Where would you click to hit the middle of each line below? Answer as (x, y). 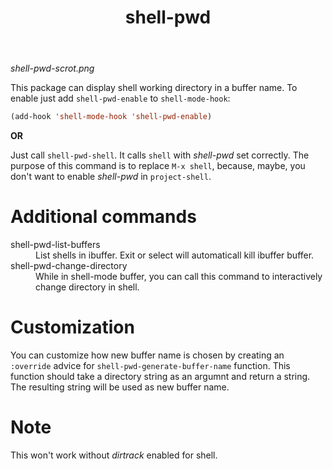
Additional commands (103, 217)
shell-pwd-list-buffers (55, 244)
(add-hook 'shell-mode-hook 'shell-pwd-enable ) (111, 117)
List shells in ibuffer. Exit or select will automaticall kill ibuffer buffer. (175, 255)
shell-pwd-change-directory (69, 265)
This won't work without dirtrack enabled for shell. (114, 455)
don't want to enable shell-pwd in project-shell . (111, 177)
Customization (72, 327)
